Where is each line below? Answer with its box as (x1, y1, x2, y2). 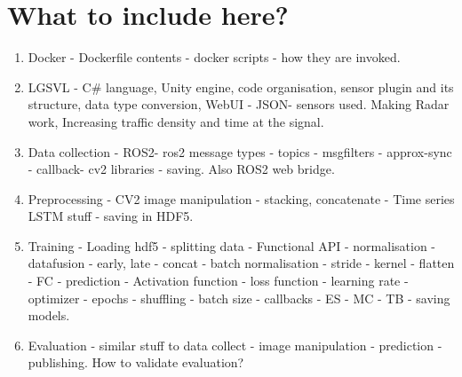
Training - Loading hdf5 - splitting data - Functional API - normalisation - (28, 236, 436, 255)
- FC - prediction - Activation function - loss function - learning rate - (28, 271, 409, 290)
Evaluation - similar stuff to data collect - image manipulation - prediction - (28, 335, 442, 354)
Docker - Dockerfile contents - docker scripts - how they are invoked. (28, 48, 401, 67)
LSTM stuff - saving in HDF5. (28, 207, 194, 225)
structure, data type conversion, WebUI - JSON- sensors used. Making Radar (28, 95, 450, 114)
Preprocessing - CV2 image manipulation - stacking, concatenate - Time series (28, 189, 455, 208)
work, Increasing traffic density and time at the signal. (28, 112, 324, 130)
